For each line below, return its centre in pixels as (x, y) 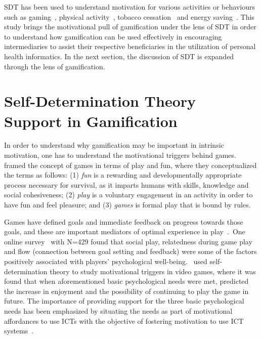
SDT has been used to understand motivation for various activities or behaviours (129, 7)
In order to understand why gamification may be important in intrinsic (114, 145)
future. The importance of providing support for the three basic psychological (124, 301)
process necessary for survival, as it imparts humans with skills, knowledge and (126, 184)
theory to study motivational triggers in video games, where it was (153, 271)
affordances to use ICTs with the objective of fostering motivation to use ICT (124, 321)
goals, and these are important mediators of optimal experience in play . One (125, 231)
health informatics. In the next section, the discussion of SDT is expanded (119, 56)
